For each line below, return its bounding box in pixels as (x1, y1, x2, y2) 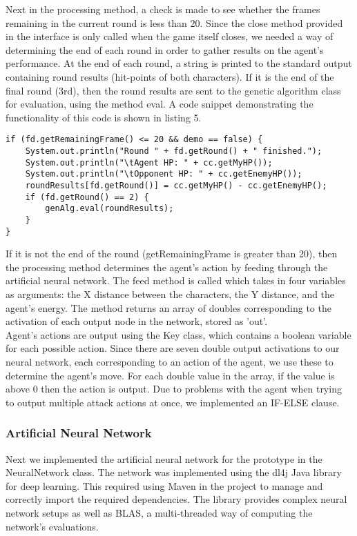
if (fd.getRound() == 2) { (25, 192, 149, 202)
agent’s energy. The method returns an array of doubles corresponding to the (6, 300, 331, 315)
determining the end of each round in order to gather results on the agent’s (6, 42, 324, 57)
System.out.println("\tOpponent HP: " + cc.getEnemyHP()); (25, 169, 302, 179)
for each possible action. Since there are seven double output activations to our (6, 341, 340, 355)
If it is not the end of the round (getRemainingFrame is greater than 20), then (6, 246, 338, 261)
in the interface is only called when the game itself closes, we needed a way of (6, 29, 334, 43)
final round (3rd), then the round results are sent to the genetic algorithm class (6, 83, 341, 97)
